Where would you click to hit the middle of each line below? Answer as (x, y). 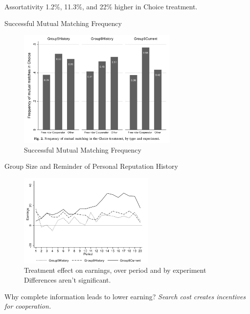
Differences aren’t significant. (68, 280)
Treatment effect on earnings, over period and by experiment (115, 270)
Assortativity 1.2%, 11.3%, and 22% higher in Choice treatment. (101, 6)
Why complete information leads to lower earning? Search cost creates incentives (125, 296)
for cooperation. (28, 306)
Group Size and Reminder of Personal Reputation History (91, 166)
